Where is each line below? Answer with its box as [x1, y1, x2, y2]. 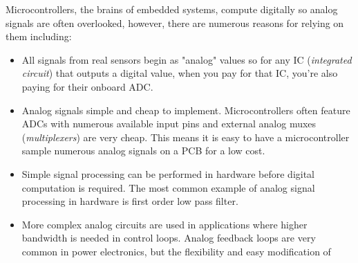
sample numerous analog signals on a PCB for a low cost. [21, 143, 265, 158]
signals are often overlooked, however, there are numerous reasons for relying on [6, 15, 344, 30]
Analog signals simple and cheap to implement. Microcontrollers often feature [21, 102, 350, 117]
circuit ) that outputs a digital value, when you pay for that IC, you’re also [21, 66, 338, 80]
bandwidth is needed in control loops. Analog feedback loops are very [21, 230, 316, 245]
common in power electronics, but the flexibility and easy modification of [21, 244, 331, 258]
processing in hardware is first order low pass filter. [21, 194, 238, 208]
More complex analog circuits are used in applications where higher [21, 217, 308, 231]
